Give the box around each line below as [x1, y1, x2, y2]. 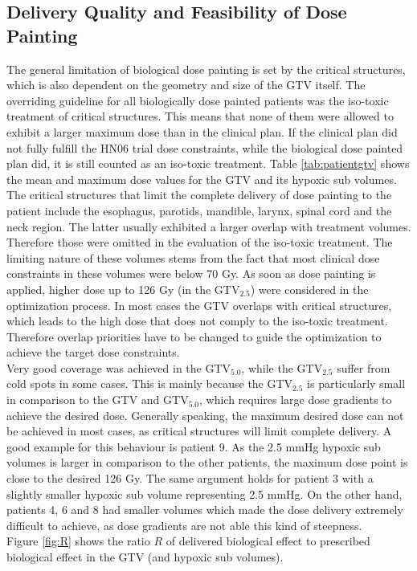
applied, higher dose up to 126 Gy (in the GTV [6, 280, 240, 297]
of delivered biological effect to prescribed [166, 532, 370, 549]
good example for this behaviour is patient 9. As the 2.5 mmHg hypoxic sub [6, 438, 381, 455]
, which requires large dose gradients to [198, 391, 392, 408]
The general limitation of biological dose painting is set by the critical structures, [6, 60, 406, 77]
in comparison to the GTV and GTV [6, 391, 189, 408]
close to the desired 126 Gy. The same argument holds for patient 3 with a [6, 470, 374, 487]
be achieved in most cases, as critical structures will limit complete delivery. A [6, 422, 392, 439]
